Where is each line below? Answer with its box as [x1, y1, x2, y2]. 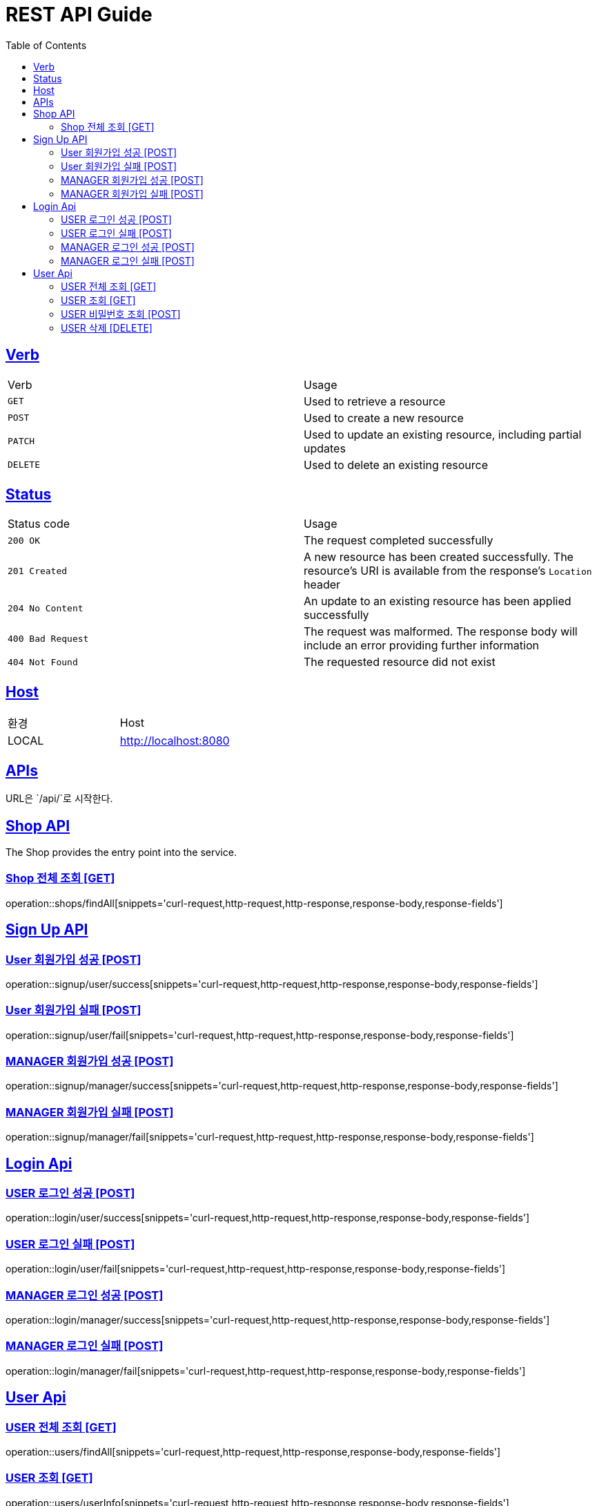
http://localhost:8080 [119, 734, 230, 748]
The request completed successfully [304, 533, 493, 548]
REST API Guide [6, 3, 153, 26]
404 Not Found [8, 656, 78, 667]
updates [304, 441, 346, 455]
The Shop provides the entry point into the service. [6, 846, 237, 858]
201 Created [8, 565, 68, 576]
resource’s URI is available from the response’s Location [304, 564, 592, 578]
